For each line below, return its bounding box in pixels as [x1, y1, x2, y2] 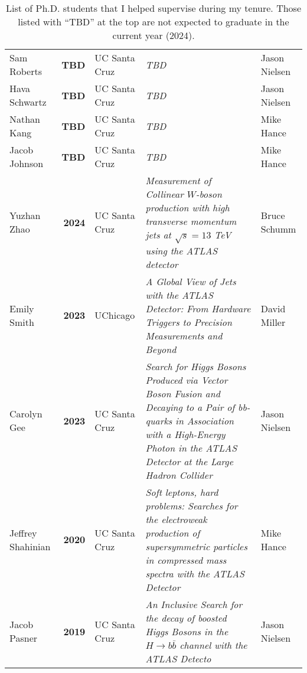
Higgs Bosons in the [145, 624, 228, 638]
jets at [145, 228, 171, 241]
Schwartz [9, 95, 47, 109]
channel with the [179, 638, 247, 652]
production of [145, 525, 200, 540]
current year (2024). [112, 28, 195, 42]
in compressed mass [145, 553, 227, 567]
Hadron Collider [145, 468, 213, 482]
